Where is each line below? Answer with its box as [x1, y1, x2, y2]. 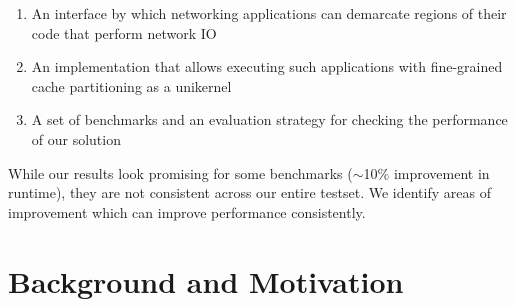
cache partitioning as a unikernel [31, 75, 232, 96]
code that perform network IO [31, 22, 217, 43]
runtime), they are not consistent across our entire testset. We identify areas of [8, 182, 491, 203]
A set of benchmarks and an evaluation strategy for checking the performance [31, 109, 508, 130]
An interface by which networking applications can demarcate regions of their [31, 3, 507, 23]
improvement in [393, 162, 490, 183]
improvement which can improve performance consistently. [8, 201, 366, 222]
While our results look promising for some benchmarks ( [8, 162, 353, 183]
